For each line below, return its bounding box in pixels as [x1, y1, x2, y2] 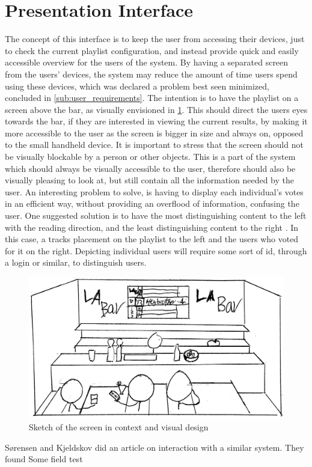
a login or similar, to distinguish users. [5, 256, 147, 269]
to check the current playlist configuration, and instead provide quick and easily [5, 44, 299, 56]
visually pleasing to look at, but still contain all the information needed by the [5, 174, 294, 186]
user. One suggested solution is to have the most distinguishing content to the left [5, 209, 307, 222]
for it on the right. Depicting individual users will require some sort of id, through [5, 244, 307, 257]
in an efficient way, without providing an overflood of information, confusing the [5, 197, 299, 210]
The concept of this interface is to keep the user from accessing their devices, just [5, 32, 305, 45]
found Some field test [5, 453, 83, 465]
